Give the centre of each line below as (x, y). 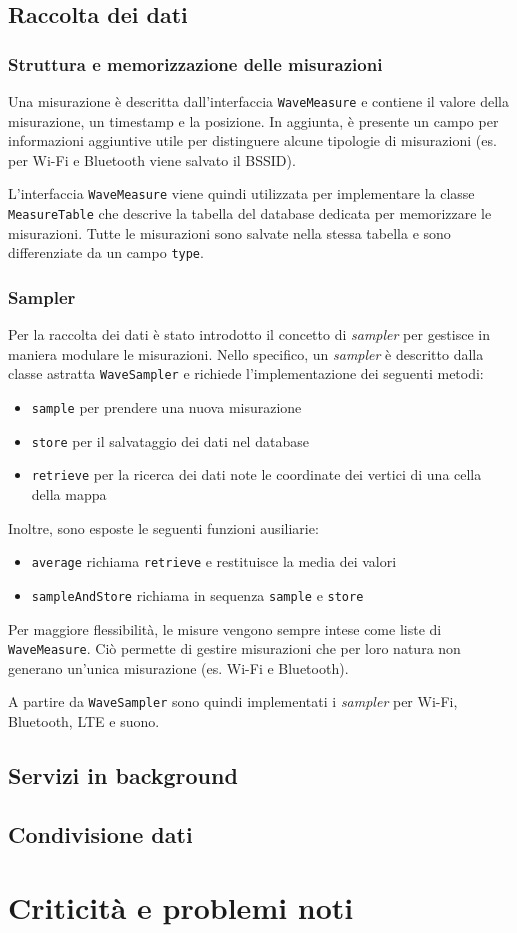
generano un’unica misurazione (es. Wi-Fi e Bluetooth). (178, 667)
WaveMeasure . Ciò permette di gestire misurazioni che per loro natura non (234, 648)
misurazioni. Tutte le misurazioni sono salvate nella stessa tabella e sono (229, 232)
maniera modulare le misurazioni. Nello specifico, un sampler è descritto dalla (246, 353)
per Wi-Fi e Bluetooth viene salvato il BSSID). (152, 159)
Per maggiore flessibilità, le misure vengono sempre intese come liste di (225, 628)
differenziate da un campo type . (106, 252)
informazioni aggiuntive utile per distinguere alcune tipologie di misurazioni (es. (252, 140)
